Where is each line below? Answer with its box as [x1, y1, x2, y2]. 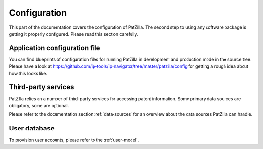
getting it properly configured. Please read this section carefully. [9, 31, 138, 37]
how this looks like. [9, 70, 47, 76]
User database [9, 124, 55, 132]
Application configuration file [9, 44, 100, 52]
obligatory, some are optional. [9, 102, 69, 108]
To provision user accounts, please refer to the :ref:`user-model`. [9, 137, 139, 143]
